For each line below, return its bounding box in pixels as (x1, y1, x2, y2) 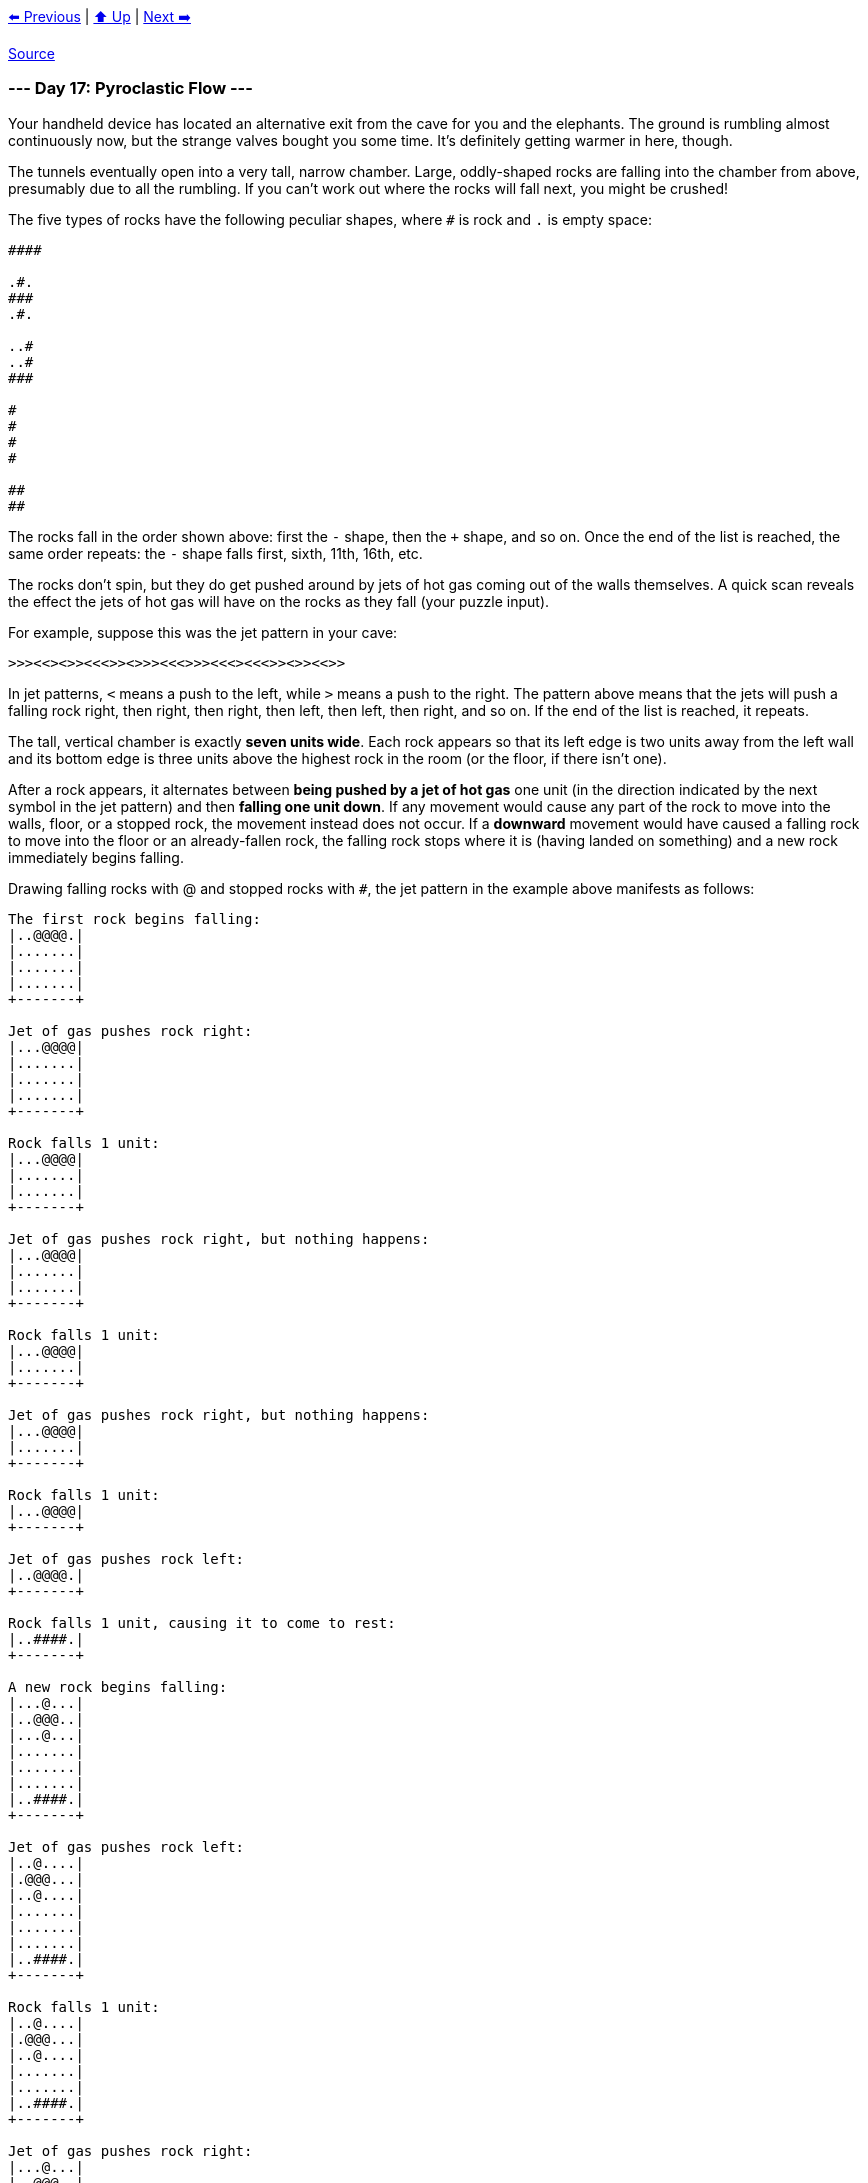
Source (8, 45, 55, 62)
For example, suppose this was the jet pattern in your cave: (8, 623, 398, 641)
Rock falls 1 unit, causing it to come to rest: (8, 1614, 396, 1631)
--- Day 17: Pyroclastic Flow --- (8, 78, 253, 99)
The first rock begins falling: (8, 910, 261, 927)
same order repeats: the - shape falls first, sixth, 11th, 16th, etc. (8, 544, 423, 562)
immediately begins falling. (8, 848, 184, 866)
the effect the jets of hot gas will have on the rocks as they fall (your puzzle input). (8, 592, 550, 610)
